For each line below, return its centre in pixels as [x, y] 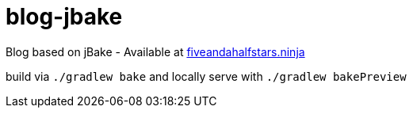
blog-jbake [64, 17]
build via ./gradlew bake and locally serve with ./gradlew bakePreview [206, 76]
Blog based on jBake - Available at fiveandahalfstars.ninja [155, 51]
